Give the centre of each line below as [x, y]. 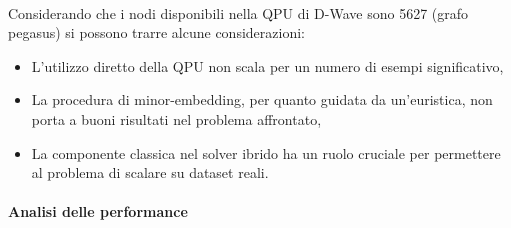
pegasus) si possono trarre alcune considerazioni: [156, 32]
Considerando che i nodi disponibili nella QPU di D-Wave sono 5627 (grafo [238, 12]
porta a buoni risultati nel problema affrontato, [176, 118]
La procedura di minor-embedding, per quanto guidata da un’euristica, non [262, 99]
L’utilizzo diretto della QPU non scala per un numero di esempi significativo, [267, 65]
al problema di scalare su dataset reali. [150, 172]
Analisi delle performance [98, 211]
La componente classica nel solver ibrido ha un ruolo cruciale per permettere [266, 152]
